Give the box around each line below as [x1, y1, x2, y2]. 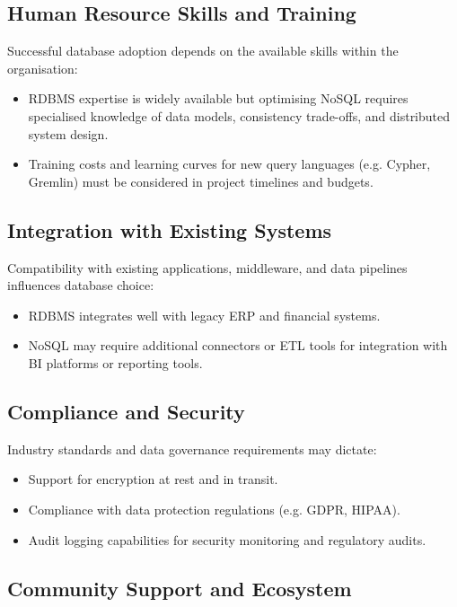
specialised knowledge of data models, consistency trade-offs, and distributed [28, 106, 451, 125]
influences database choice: [7, 276, 154, 295]
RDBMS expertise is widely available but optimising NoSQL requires [28, 89, 409, 108]
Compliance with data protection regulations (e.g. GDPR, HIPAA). [28, 499, 400, 518]
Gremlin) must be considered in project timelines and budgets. [28, 172, 374, 190]
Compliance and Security [7, 397, 245, 425]
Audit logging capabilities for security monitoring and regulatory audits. [28, 530, 426, 549]
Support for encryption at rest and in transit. [28, 470, 278, 488]
